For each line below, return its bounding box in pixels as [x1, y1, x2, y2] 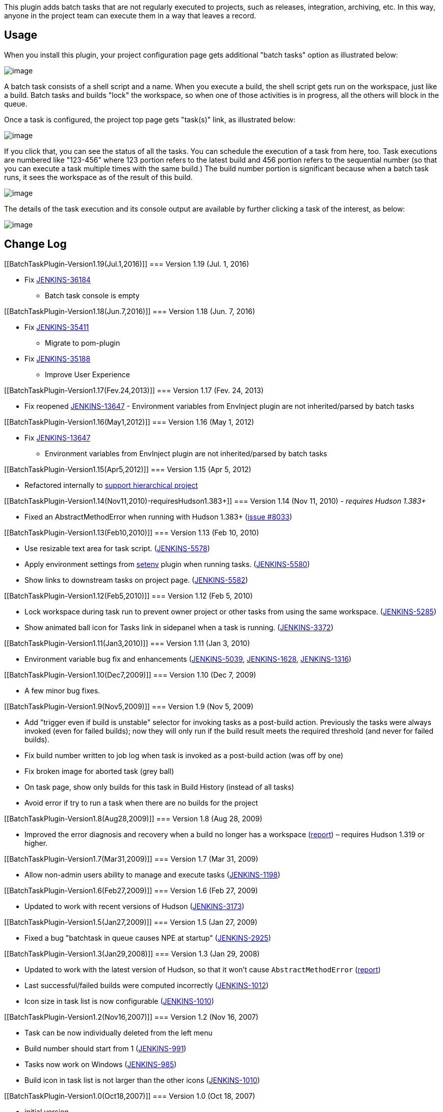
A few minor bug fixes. [24, 686, 100, 695]
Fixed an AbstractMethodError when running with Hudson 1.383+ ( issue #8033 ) [24, 512, 293, 521]
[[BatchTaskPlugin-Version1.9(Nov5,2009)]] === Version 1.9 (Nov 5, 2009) [4, 702, 254, 711]
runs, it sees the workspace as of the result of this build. [4, 172, 193, 182]
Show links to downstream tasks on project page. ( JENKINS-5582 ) [24, 575, 248, 584]
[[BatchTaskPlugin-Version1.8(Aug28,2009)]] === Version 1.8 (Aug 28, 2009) [4, 814, 263, 823]
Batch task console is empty [45, 291, 140, 300]
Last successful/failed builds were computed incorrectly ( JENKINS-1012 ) [24, 980, 269, 990]
